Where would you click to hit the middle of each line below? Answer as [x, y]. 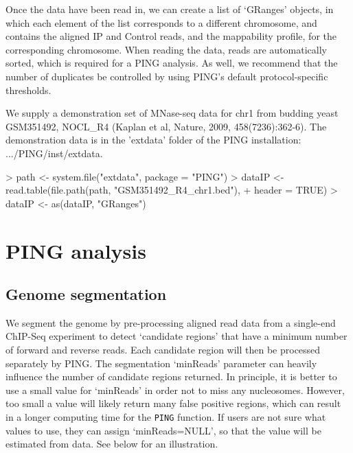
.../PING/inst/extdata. [54, 153]
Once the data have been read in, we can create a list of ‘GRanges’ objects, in [170, 9]
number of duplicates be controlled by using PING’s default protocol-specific [167, 76]
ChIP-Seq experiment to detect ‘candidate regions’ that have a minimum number [176, 336]
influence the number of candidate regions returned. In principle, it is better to [171, 376]
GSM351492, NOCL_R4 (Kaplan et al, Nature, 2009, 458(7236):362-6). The [166, 126]
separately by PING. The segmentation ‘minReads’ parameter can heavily [161, 363]
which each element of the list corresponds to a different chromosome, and [161, 22]
